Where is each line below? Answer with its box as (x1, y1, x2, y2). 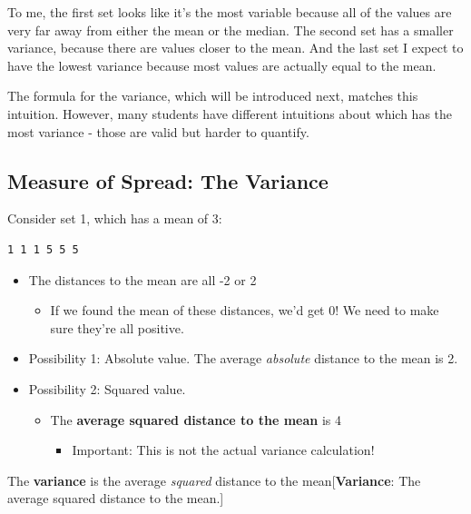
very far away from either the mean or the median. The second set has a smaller (7, 20, 454, 39)
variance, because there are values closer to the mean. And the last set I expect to (7, 38, 464, 57)
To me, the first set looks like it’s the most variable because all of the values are (7, 3, 452, 21)
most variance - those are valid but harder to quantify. (7, 122, 309, 141)
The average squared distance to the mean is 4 (50, 410, 341, 429)
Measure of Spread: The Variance (7, 166, 329, 194)
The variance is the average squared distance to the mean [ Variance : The (7, 470, 421, 489)
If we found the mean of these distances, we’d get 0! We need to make (50, 301, 439, 320)
